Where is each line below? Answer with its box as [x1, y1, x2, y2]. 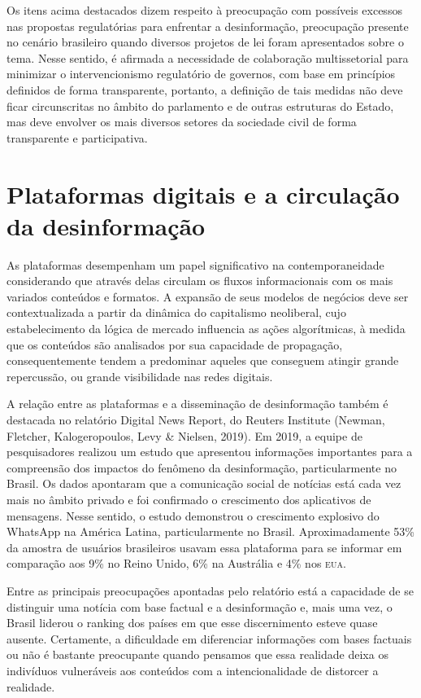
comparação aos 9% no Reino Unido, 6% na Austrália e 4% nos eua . [7, 555, 346, 572]
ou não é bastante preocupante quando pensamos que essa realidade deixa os [7, 646, 388, 663]
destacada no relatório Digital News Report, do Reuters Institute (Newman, [7, 411, 385, 428]
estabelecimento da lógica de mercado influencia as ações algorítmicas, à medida [7, 320, 406, 337]
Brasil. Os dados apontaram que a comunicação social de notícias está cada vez [7, 475, 401, 492]
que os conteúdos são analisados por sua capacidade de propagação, [7, 336, 343, 353]
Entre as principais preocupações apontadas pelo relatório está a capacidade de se [7, 582, 414, 599]
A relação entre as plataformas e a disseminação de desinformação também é [7, 395, 388, 412]
